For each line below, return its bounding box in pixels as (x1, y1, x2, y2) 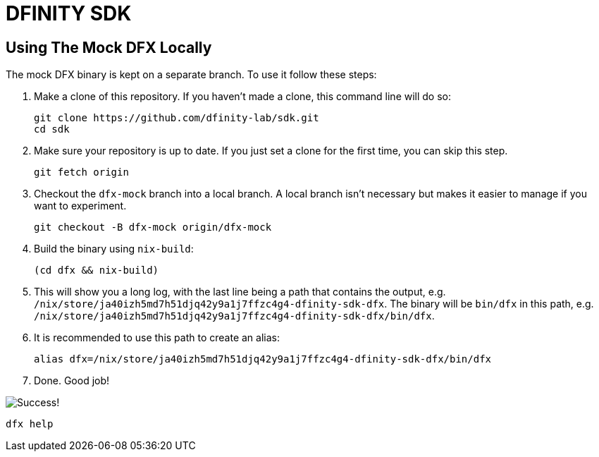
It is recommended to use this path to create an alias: (34, 331, 280, 344)
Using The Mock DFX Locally (6, 38, 212, 56)
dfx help (6, 418, 54, 430)
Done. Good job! (34, 374, 110, 387)
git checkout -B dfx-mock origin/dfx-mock (34, 221, 272, 233)
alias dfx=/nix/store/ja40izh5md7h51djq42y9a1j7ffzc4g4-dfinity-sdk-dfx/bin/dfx (34, 353, 492, 365)
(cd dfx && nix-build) (34, 264, 159, 276)
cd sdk (34, 123, 70, 135)
